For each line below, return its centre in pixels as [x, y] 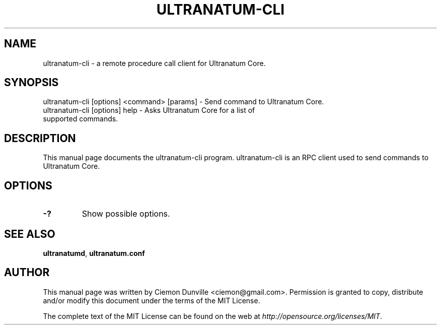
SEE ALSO [30, 234]
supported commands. [81, 119]
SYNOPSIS [31, 83]
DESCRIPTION [40, 138]
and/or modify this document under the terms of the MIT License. [152, 300]
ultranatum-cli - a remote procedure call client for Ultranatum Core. [154, 63]
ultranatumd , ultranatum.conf [94, 253]
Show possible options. [126, 214]
